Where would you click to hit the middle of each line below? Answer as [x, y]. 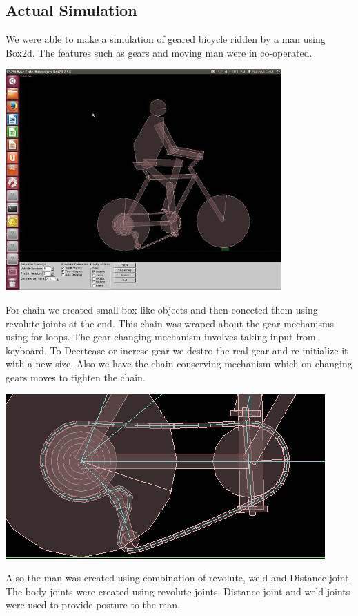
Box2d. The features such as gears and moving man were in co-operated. [159, 52]
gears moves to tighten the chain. [76, 377]
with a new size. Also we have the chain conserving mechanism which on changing [179, 364]
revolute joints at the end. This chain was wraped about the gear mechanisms [170, 323]
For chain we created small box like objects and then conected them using [162, 309]
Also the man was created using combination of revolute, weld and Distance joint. [179, 578]
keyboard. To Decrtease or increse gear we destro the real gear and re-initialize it [177, 350]
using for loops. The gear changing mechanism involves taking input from [161, 337]
